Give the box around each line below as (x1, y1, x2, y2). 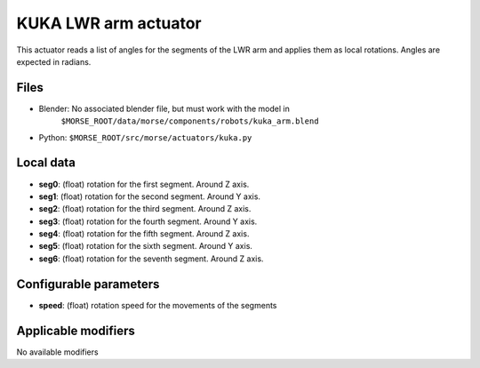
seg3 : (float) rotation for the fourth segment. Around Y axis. (38, 216, 258, 227)
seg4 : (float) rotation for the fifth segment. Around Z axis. (38, 228, 250, 239)
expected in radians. (16, 56, 92, 67)
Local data (16, 156, 76, 171)
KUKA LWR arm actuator (16, 13, 202, 33)
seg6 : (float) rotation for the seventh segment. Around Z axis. (38, 253, 264, 264)
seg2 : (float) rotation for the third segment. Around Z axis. (38, 204, 252, 214)
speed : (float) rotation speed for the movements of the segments (38, 300, 277, 310)
